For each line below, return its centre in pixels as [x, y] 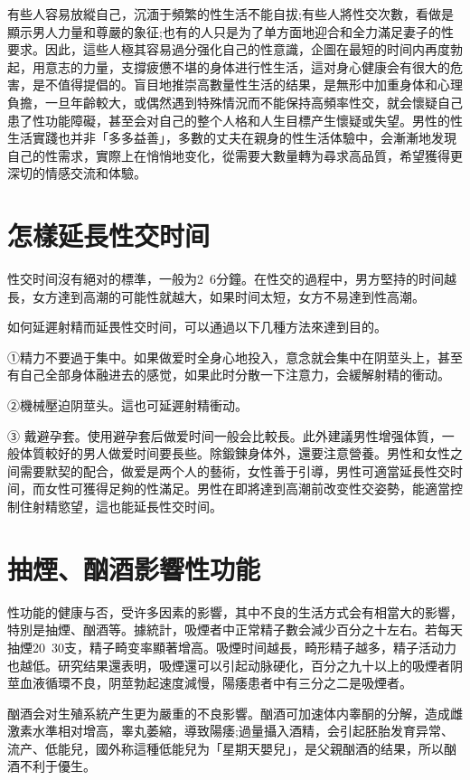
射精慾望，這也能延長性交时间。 [127, 506]
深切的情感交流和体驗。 [77, 173]
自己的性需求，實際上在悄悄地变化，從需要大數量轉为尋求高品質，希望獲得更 [235, 155]
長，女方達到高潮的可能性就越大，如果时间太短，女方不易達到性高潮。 [216, 296]
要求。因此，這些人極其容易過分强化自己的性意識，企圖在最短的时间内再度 [229, 49]
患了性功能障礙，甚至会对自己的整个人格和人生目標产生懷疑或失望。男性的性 [235, 120]
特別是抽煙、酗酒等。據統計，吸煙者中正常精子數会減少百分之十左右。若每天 [235, 630]
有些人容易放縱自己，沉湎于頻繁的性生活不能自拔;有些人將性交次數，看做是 [230, 14]
